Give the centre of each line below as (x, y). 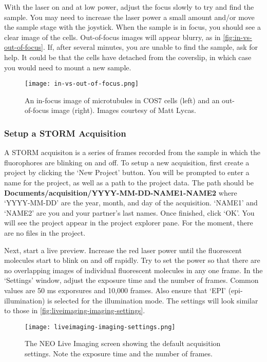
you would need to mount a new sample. (68, 67)
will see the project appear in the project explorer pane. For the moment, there (129, 223)
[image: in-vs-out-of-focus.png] (82, 84)
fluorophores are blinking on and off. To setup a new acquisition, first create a (127, 162)
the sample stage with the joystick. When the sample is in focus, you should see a (132, 27)
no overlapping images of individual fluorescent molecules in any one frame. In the (133, 270)
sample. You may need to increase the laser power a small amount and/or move (129, 17)
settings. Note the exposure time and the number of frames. (119, 353)
